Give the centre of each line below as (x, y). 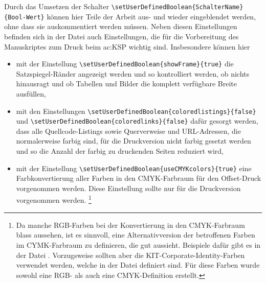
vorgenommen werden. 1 (54, 199)
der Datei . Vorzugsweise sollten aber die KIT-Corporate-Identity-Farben (130, 255)
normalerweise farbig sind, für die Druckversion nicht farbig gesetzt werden (134, 141)
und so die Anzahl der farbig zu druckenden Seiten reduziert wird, (120, 151)
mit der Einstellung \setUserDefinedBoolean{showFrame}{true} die (125, 64)
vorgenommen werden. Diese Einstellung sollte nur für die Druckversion (128, 188)
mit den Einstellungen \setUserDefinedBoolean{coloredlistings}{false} (136, 111)
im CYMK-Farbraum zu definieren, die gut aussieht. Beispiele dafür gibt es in (138, 244)
